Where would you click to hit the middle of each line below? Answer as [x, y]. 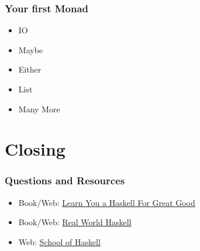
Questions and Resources [65, 180]
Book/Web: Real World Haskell [75, 222]
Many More [39, 109]
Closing [35, 149]
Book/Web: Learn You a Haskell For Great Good [107, 202]
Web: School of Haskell [59, 241]
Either [30, 69]
